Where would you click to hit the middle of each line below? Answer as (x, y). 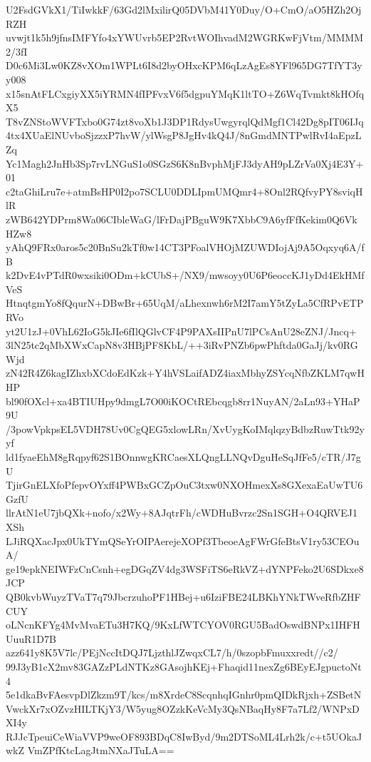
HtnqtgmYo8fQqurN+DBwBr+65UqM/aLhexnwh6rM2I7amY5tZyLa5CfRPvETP (185, 303)
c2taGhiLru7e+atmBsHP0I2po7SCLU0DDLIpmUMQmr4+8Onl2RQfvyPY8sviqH (184, 191)
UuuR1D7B (31, 638)
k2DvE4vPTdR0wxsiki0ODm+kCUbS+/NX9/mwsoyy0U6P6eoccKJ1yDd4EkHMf (185, 275)
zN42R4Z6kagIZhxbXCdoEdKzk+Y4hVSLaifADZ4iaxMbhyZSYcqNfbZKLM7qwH (185, 373)
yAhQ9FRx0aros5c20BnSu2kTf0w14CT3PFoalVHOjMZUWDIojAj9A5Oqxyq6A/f (185, 247)
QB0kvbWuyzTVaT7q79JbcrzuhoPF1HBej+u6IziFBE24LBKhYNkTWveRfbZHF (183, 596)
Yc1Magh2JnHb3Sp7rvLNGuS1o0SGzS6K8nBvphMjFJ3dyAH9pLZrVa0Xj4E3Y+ (185, 163)
